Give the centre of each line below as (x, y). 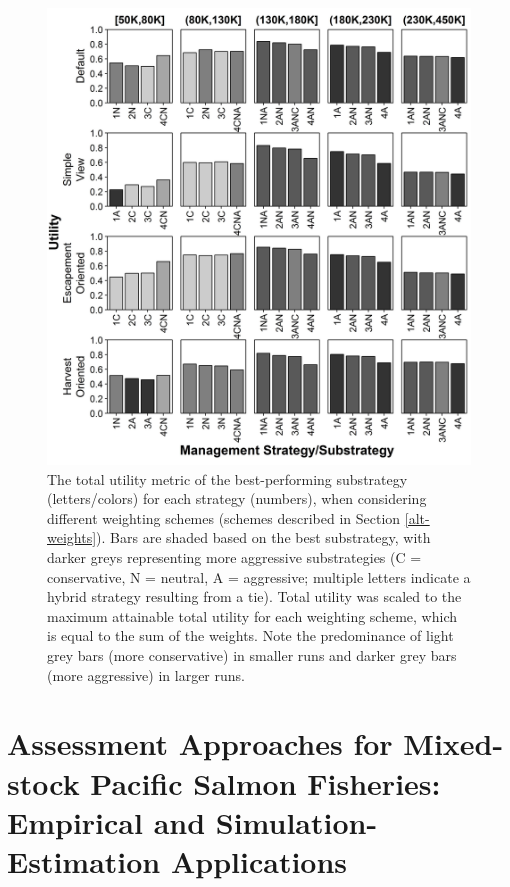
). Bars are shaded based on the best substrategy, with (263, 537)
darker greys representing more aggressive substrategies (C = (234, 556)
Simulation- (296, 821)
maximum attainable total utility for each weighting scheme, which (252, 615)
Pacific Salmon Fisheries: (265, 782)
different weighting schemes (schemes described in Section (224, 517)
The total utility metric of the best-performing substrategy (227, 478)
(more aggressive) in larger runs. (146, 674)
